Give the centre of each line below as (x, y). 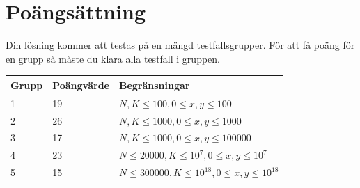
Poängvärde (81, 85)
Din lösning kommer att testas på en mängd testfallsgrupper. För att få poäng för (180, 45)
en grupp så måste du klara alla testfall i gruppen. (113, 58)
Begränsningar (154, 85)
